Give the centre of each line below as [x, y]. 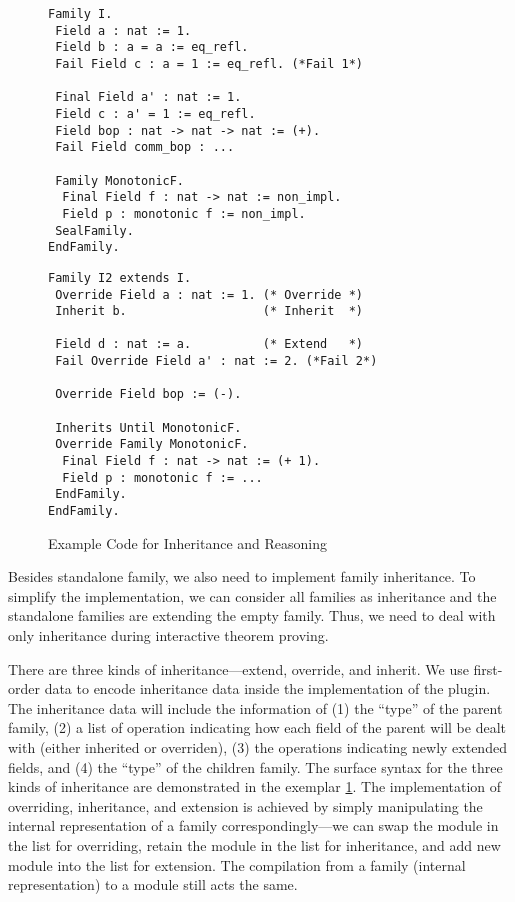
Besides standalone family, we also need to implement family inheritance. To [242, 576]
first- [488, 668]
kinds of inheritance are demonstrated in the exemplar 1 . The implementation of [255, 786]
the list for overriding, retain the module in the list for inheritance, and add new [254, 845]
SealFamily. [94, 230]
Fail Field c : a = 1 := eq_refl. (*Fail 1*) [209, 63]
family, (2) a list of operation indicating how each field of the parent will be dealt [257, 727]
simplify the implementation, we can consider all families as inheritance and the [252, 595]
